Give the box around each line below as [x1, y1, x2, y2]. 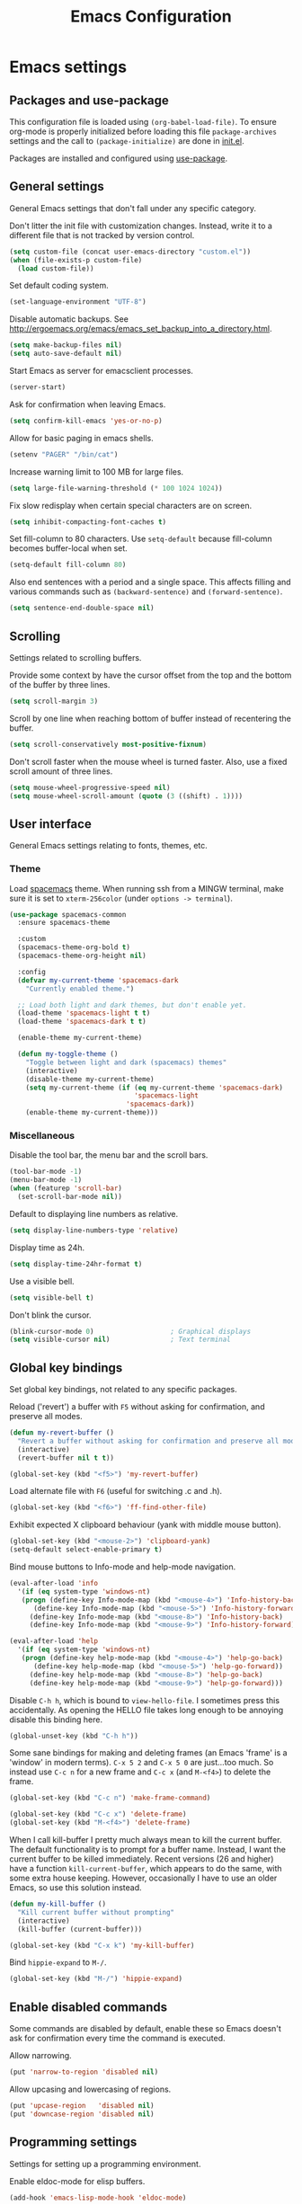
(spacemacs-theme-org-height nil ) [17, 951, 147, 961]
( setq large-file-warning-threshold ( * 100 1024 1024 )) [9, 484, 223, 493]
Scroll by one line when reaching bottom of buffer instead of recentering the [9, 713, 292, 724]
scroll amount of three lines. [9, 766, 113, 777]
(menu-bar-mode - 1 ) [9, 1176, 83, 1185]
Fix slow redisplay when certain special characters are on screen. [9, 500, 253, 511]
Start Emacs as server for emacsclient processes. [9, 366, 193, 377]
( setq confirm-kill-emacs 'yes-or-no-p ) [9, 416, 164, 425]
